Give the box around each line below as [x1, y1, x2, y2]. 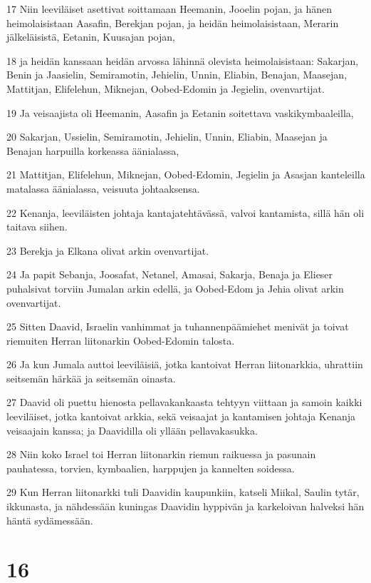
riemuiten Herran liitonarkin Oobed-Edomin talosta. [6, 333, 235, 348]
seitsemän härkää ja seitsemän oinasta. [6, 370, 176, 385]
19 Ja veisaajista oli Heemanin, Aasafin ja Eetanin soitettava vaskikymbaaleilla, [6, 105, 354, 120]
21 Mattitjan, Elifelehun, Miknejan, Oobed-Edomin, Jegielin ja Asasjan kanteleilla [6, 167, 365, 182]
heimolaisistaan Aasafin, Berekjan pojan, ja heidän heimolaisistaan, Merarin [6, 15, 339, 30]
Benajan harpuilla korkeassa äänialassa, [6, 143, 179, 158]
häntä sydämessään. [6, 512, 93, 527]
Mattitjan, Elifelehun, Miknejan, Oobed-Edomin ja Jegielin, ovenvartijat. [6, 81, 325, 96]
